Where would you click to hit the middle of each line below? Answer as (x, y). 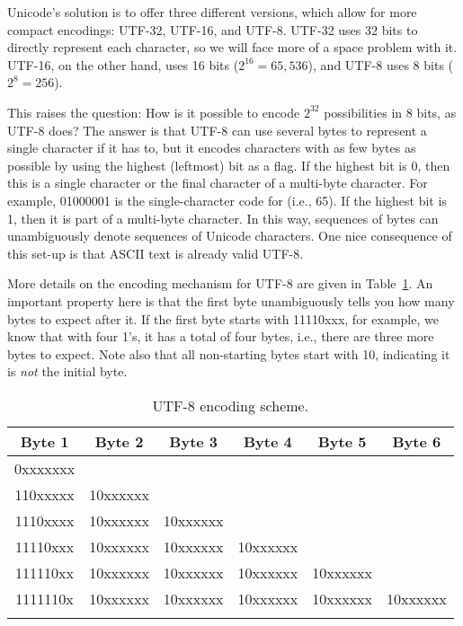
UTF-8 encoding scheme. (231, 405)
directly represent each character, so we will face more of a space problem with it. (232, 47)
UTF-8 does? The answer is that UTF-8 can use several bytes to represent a (217, 130)
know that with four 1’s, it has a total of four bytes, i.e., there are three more (221, 336)
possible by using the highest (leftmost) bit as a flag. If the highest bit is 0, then (229, 165)
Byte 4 (268, 441)
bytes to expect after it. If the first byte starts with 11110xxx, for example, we (223, 318)
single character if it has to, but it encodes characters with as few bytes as (212, 148)
